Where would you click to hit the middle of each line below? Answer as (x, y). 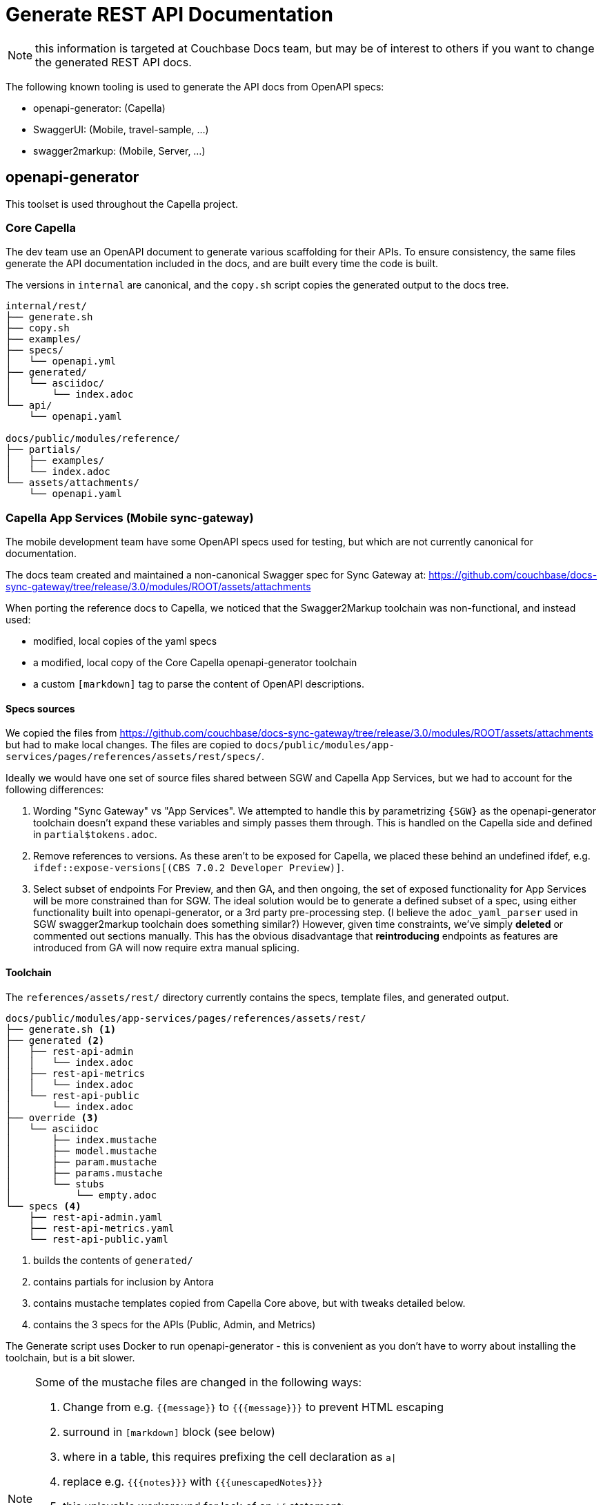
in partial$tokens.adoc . (95, 835)
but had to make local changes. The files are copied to (129, 745)
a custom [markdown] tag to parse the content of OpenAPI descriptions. (199, 684)
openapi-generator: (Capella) (99, 108)
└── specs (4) (43, 1206)
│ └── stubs (55, 1184)
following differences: (55, 790)
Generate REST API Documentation (169, 14)
